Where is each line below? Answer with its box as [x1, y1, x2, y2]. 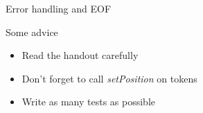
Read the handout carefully [21, 48, 139, 62]
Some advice [6, 24, 58, 39]
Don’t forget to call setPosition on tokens [21, 71, 197, 85]
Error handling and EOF [6, 1, 112, 15]
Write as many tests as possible [21, 94, 155, 109]
